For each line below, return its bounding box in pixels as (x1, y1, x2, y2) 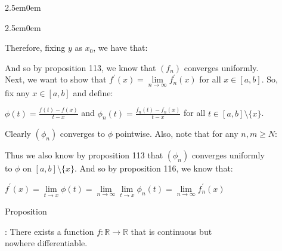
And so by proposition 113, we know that (5, 61, 156, 74)
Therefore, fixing (5, 41, 66, 54)
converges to (60, 127, 105, 140)
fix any (5, 86, 30, 99)
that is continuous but (131, 225, 212, 237)
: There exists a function (5, 225, 94, 237)
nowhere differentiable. (5, 237, 88, 249)
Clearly (5, 127, 31, 140)
